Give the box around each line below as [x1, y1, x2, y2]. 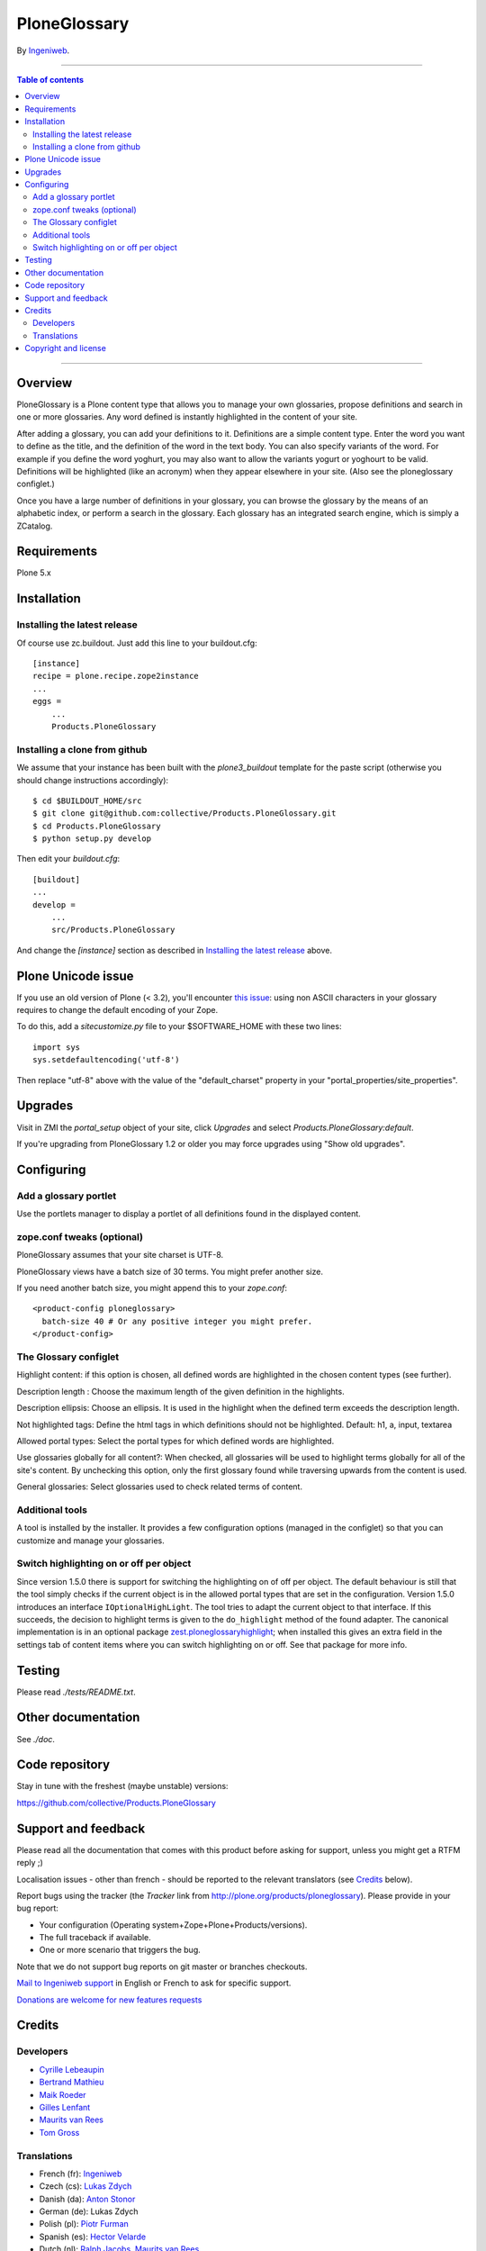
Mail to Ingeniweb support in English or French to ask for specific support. [16, 1977, 292, 1989]
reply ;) [16, 1858, 44, 1868]
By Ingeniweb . [16, 45, 70, 56]
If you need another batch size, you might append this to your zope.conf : [16, 1283, 288, 1294]
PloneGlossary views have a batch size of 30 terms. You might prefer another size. [16, 1266, 324, 1277]
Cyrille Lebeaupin [39, 2064, 105, 2075]
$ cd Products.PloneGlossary [32, 820, 161, 831]
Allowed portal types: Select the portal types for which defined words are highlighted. [16, 1435, 335, 1446]
